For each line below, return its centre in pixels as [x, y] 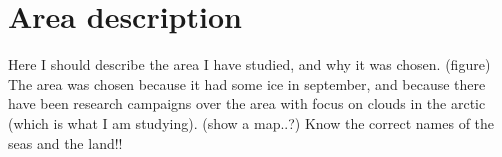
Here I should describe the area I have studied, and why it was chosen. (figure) [249, 64]
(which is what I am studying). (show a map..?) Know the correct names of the [251, 122]
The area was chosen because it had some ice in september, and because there [247, 83]
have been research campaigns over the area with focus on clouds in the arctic [247, 103]
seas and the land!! [65, 142]
